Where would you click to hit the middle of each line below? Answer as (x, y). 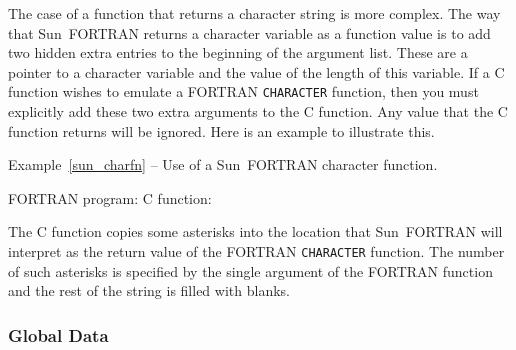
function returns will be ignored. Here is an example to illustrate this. (221, 130)
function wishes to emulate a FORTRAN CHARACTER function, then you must (243, 91)
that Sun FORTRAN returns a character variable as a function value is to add (249, 32)
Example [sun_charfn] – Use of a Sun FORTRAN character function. (223, 164)
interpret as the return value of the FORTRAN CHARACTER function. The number (256, 251)
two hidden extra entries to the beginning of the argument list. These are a (238, 52)
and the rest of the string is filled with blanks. (149, 290)
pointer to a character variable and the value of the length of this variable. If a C (256, 71)
